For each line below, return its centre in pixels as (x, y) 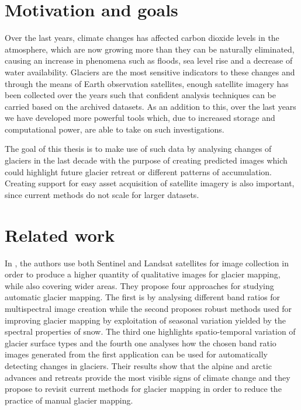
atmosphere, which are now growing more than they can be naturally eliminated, (150, 49)
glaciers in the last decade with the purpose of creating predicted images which (146, 160)
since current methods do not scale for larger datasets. (102, 194)
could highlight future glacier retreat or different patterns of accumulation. (138, 171)
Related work (60, 234)
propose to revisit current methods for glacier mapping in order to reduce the (143, 389)
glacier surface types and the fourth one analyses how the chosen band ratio (141, 343)
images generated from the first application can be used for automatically (136, 354)
